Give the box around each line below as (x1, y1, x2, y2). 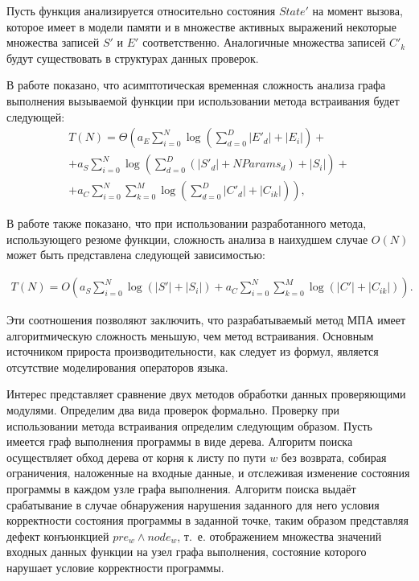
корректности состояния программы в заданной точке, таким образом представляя (6, 512, 409, 529)
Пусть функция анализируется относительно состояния (6, 2, 276, 19)
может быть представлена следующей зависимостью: (6, 246, 265, 263)
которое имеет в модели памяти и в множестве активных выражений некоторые (6, 18, 396, 35)
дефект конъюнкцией (6, 527, 109, 544)
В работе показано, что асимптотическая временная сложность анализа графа (6, 76, 386, 93)
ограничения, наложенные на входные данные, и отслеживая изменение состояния (6, 464, 410, 481)
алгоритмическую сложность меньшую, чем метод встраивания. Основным (6, 327, 374, 344)
